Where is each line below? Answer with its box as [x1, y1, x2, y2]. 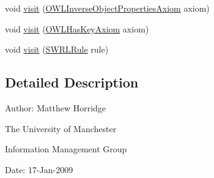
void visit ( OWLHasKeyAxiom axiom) [5, 22, 149, 35]
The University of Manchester [5, 122, 117, 135]
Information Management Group [5, 143, 127, 155]
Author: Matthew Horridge [5, 101, 106, 114]
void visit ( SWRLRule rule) [5, 43, 109, 56]
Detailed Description [5, 73, 139, 92]
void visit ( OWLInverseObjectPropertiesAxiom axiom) [5, 2, 210, 14]
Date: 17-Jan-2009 [5, 163, 73, 176]
